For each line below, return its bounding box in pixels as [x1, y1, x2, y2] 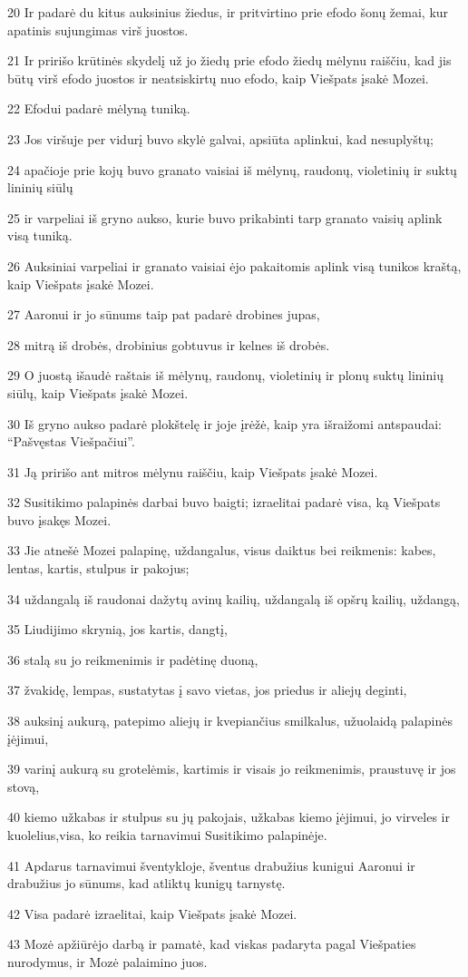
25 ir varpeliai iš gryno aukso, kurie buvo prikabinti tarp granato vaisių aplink [7, 208, 443, 227]
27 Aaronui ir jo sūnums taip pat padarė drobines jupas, [7, 305, 320, 324]
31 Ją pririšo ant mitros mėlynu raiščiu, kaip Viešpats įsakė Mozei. [7, 462, 378, 481]
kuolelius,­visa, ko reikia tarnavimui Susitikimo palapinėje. [7, 826, 327, 844]
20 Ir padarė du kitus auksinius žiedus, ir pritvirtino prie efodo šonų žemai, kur [7, 3, 449, 21]
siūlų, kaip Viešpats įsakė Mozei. [7, 383, 189, 402]
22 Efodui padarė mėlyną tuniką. [7, 99, 190, 118]
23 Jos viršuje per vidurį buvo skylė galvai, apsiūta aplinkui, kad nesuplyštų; [7, 129, 434, 148]
